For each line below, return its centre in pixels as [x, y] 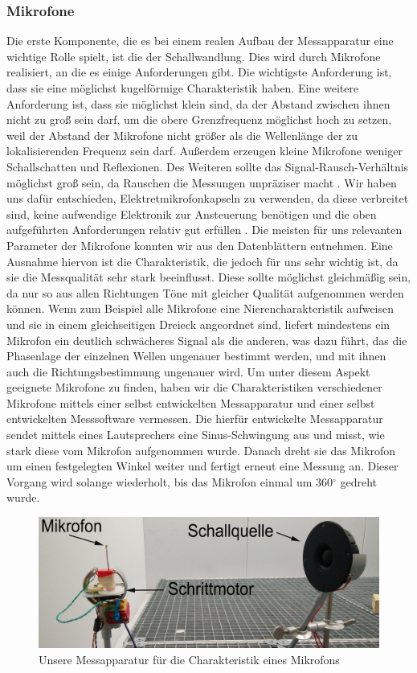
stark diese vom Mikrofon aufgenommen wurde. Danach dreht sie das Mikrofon [201, 450]
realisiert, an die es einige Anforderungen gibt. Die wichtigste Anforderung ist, [199, 72]
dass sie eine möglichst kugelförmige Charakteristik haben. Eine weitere [183, 88]
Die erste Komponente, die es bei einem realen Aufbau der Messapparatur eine [200, 41]
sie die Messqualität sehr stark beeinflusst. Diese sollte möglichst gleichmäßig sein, [209, 277]
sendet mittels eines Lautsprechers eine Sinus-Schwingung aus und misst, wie [196, 435]
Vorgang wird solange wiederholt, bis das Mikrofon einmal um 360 [170, 481]
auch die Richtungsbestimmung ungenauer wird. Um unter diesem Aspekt [188, 371]
